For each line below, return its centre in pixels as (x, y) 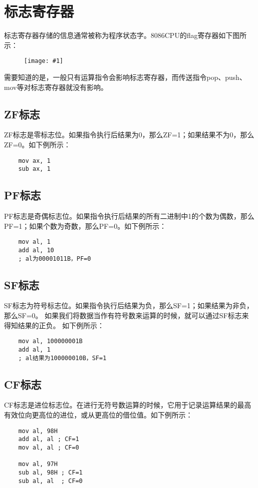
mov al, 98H (38, 431)
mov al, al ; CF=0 (49, 447)
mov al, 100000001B (50, 341)
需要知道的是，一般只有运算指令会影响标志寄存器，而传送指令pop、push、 (125, 77)
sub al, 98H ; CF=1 (50, 472)
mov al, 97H (38, 464)
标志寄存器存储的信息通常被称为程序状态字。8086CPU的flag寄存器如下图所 (125, 35)
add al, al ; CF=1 (49, 439)
